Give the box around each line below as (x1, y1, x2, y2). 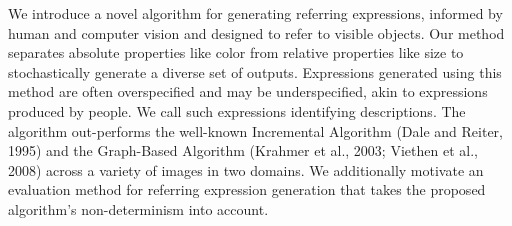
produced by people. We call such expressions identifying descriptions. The (8, 100, 466, 121)
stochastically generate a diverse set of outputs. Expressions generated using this (8, 61, 502, 82)
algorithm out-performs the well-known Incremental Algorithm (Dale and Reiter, (8, 120, 503, 141)
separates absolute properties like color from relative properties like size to (8, 42, 464, 63)
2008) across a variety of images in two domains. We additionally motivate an (8, 159, 484, 180)
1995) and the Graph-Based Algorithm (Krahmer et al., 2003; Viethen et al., (8, 140, 478, 161)
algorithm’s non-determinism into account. (8, 198, 269, 219)
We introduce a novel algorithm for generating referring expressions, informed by (8, 3, 503, 23)
